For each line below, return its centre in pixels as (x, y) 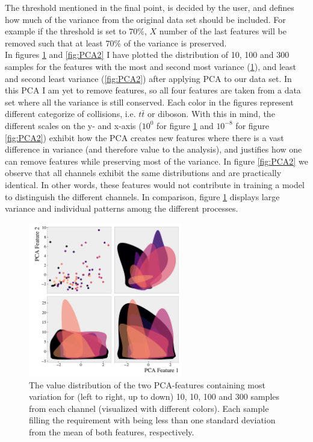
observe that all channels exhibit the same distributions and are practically (143, 173)
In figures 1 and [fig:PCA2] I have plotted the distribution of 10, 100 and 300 (147, 55)
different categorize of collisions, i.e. (70, 114)
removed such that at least (54, 43)
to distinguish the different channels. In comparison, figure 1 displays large (142, 196)
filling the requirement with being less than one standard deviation (152, 420)
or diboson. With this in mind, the (211, 114)
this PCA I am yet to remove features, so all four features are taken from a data (153, 90)
